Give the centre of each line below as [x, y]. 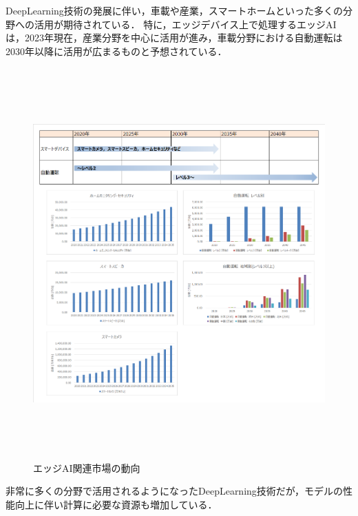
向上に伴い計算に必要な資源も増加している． [116, 505]
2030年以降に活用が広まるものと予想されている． [116, 51]
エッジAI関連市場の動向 [87, 467]
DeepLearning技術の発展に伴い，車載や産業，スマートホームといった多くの [174, 10]
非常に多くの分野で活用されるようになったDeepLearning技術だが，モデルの [174, 491]
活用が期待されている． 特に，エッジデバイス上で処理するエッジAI [185, 24]
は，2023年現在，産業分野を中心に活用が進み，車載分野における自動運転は [174, 38]
